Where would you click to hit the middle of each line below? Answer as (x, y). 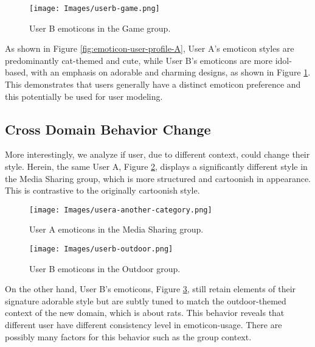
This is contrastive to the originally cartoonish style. (102, 190)
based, (17, 72)
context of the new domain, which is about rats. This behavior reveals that (145, 313)
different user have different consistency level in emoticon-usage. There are (144, 325)
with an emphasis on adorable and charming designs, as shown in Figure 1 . (171, 72)
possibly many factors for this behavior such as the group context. (128, 336)
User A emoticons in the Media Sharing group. (116, 229)
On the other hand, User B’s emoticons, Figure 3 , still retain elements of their (151, 289)
